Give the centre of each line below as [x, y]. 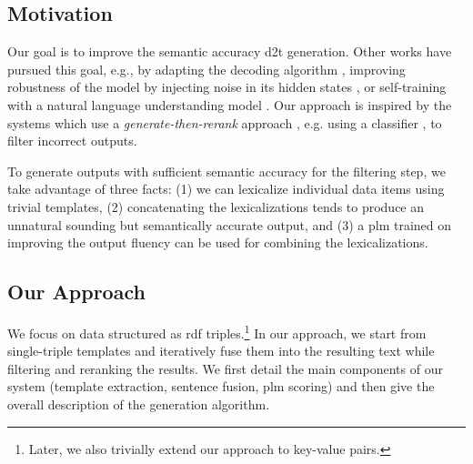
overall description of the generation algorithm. [139, 403]
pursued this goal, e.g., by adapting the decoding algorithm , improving [206, 69]
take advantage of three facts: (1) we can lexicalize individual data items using [226, 189]
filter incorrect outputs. [72, 141]
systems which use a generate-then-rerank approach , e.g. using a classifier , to [225, 122]
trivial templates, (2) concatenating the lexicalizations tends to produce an [216, 206]
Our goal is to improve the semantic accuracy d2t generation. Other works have [230, 51]
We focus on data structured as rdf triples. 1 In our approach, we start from [217, 331]
